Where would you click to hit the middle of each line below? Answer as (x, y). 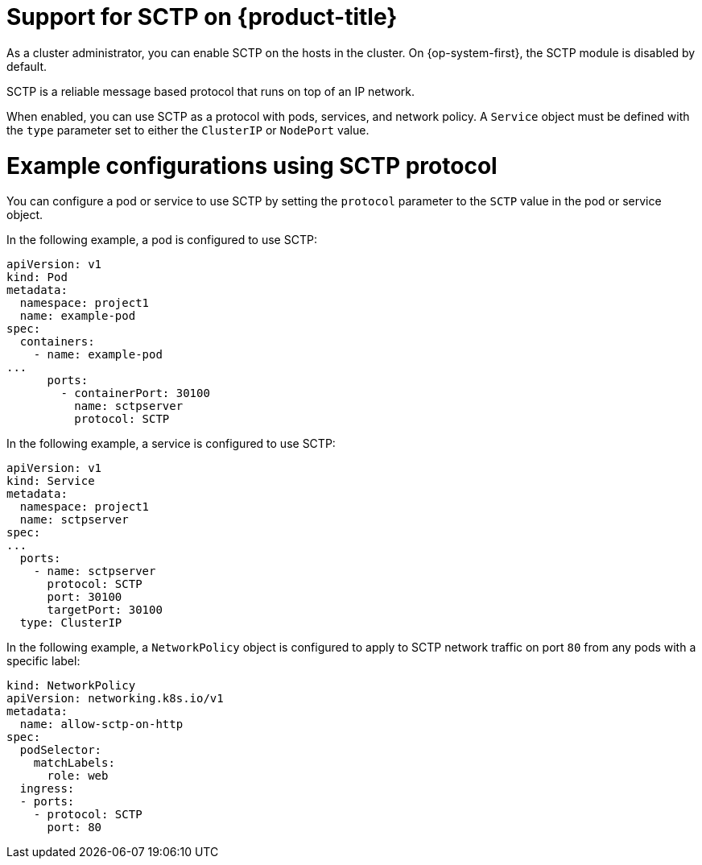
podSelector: (61, 750)
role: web (78, 776)
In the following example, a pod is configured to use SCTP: (162, 240)
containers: (57, 342)
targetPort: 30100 (105, 610)
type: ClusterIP (71, 623)
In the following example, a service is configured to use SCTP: (171, 444)
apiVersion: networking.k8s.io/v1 (115, 699)
